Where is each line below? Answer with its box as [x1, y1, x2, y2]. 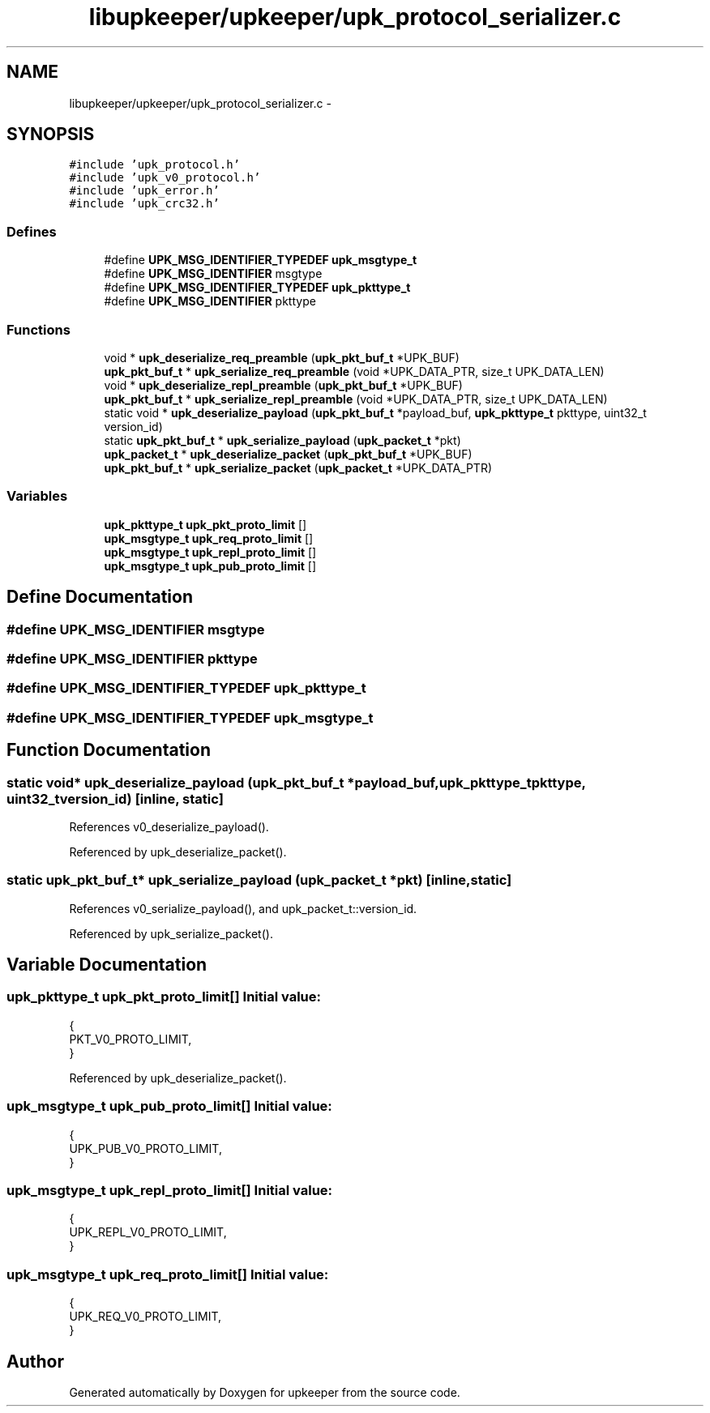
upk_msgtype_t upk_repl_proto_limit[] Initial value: [6, 1181, 333, 1198]
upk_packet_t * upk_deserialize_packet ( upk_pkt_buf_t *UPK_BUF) [104, 446, 473, 461]
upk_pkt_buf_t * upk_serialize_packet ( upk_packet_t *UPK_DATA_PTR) [104, 460, 493, 475]
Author [6, 1351, 64, 1372]
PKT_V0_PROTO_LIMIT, [69, 1031, 192, 1046]
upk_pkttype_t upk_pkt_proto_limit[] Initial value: [6, 988, 321, 1005]
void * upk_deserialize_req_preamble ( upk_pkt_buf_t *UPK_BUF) [104, 350, 460, 365]
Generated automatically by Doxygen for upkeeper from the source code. [69, 1385, 460, 1399]
